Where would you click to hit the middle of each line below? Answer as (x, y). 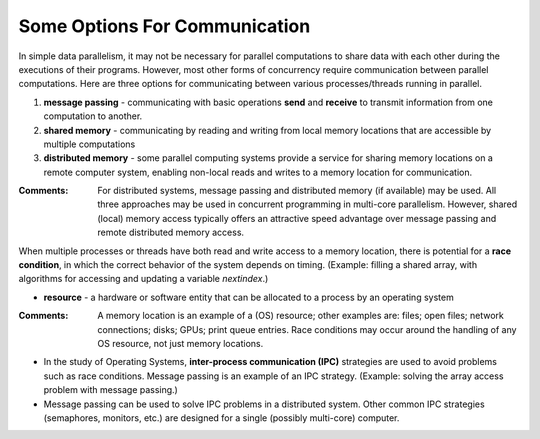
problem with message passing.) (111, 390)
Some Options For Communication (164, 26)
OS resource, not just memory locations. (180, 343)
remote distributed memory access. (171, 232)
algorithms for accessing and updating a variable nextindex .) (143, 279)
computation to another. (93, 116)
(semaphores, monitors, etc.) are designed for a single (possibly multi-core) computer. (221, 417)
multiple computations (89, 144)
